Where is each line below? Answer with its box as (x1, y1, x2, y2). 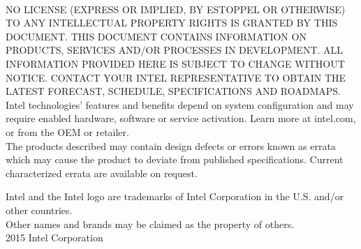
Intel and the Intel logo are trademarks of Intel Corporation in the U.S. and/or (6, 189, 344, 204)
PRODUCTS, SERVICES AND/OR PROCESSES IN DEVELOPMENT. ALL (6, 43, 344, 57)
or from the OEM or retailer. (6, 124, 129, 139)
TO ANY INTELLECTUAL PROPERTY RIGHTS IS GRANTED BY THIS (6, 15, 338, 30)
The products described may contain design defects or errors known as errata (6, 138, 336, 153)
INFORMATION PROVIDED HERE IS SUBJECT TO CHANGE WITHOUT (6, 56, 345, 70)
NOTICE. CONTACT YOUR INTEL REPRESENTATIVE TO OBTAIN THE (6, 70, 346, 84)
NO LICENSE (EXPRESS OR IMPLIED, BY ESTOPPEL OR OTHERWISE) (6, 1, 346, 16)
